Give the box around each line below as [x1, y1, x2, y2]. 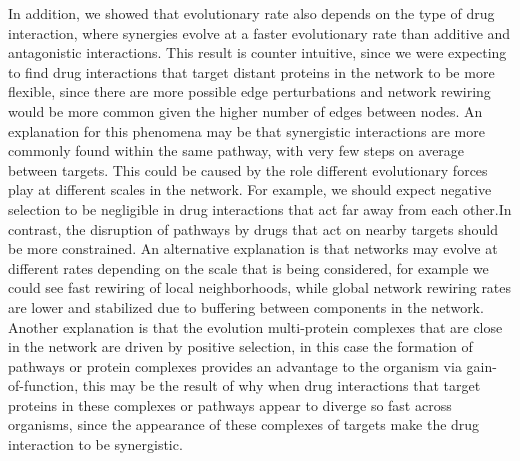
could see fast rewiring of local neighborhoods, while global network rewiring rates [8, 277, 512, 298]
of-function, [8, 375, 79, 396]
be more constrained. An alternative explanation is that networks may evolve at [8, 238, 498, 259]
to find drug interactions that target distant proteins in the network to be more [8, 61, 495, 82]
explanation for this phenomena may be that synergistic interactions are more [8, 120, 485, 141]
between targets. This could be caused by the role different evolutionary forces [8, 159, 488, 180]
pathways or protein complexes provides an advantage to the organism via [8, 355, 462, 376]
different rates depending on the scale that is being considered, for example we [8, 257, 489, 278]
